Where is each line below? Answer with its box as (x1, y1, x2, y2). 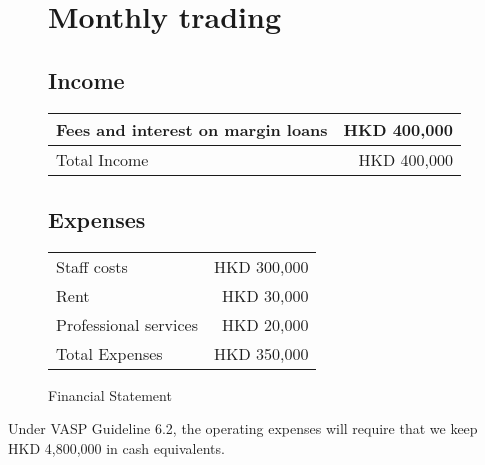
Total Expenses (56, 341, 163, 365)
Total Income (56, 147, 149, 171)
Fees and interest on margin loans (56, 117, 328, 141)
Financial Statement (48, 384, 172, 405)
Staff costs (56, 254, 128, 278)
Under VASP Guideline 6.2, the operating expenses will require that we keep (8, 418, 478, 439)
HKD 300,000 (213, 254, 309, 278)
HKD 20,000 (221, 312, 309, 336)
